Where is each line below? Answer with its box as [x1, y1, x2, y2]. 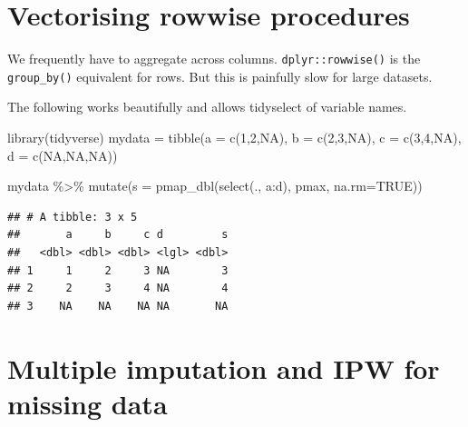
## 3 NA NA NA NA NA [7, 299, 229, 313]
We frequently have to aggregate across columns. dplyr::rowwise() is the [7, 49, 421, 68]
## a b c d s [7, 228, 229, 242]
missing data [7, 384, 168, 422]
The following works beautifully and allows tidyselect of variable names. [7, 97, 407, 116]
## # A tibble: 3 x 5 [7, 210, 138, 223]
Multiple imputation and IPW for [7, 349, 440, 386]
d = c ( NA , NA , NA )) [7, 145, 118, 164]
